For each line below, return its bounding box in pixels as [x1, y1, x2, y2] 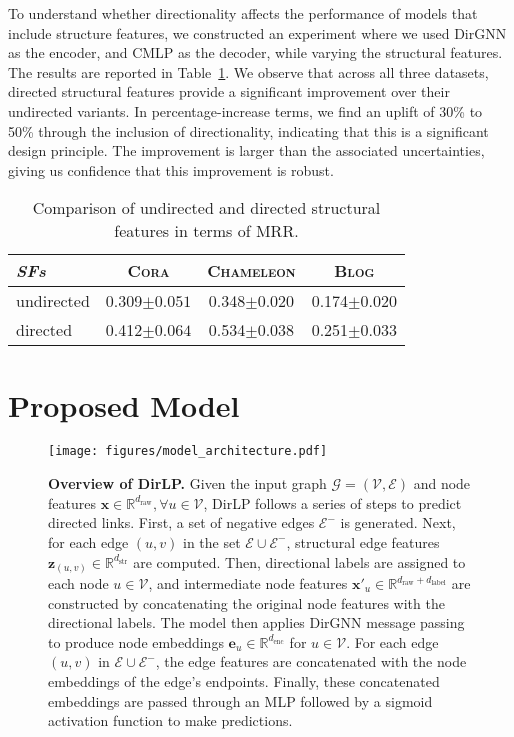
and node [413, 473, 471, 494]
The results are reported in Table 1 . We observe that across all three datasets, [8, 61, 489, 82]
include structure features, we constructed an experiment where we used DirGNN [8, 22, 507, 43]
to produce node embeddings [48, 631, 224, 652]
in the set [182, 531, 241, 552]
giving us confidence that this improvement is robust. [8, 159, 334, 180]
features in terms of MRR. [114, 219, 299, 243]
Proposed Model [8, 384, 240, 425]
